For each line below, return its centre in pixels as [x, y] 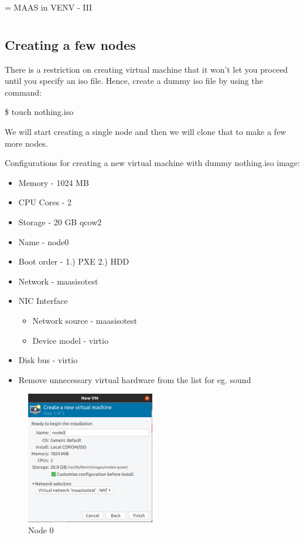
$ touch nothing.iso [39, 112]
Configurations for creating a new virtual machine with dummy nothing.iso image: [152, 163]
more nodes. [26, 143]
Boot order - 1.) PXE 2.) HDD [74, 261]
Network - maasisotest [58, 281]
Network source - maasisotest [85, 320]
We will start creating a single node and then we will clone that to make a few [146, 131]
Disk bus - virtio [48, 360]
